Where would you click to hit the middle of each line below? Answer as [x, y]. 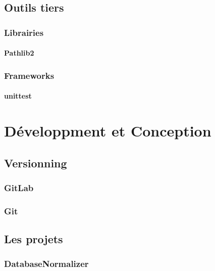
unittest [18, 96]
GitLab [19, 187]
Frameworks [29, 75]
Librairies [24, 32]
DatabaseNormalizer [46, 264]
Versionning [36, 163]
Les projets [34, 239]
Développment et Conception [108, 131]
